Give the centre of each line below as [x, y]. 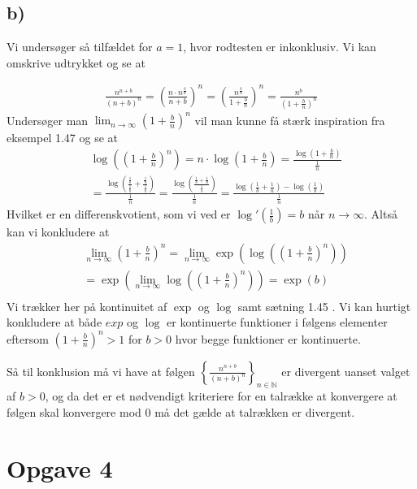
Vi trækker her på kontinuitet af [87, 306]
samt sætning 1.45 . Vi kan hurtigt [324, 306]
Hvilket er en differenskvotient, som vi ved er [119, 214]
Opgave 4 [60, 467]
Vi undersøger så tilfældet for [80, 47]
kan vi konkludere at [58, 232]
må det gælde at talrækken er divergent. [255, 411]
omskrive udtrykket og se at [76, 62]
